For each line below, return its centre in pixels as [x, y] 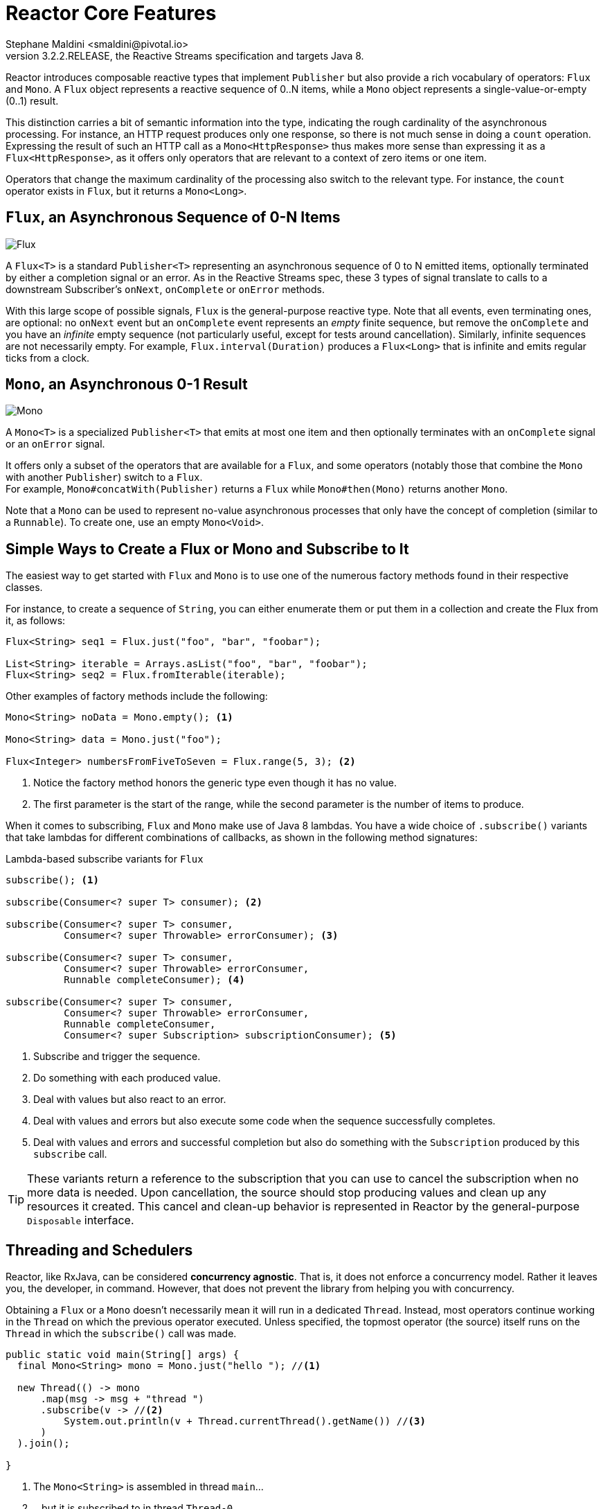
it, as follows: [36, 621]
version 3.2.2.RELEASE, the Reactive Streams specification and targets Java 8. [185, 55]
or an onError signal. [55, 444]
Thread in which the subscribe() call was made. [121, 1334]
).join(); [43, 1444]
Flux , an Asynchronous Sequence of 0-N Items [173, 218]
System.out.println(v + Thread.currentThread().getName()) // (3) [245, 1421]
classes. [24, 588]
